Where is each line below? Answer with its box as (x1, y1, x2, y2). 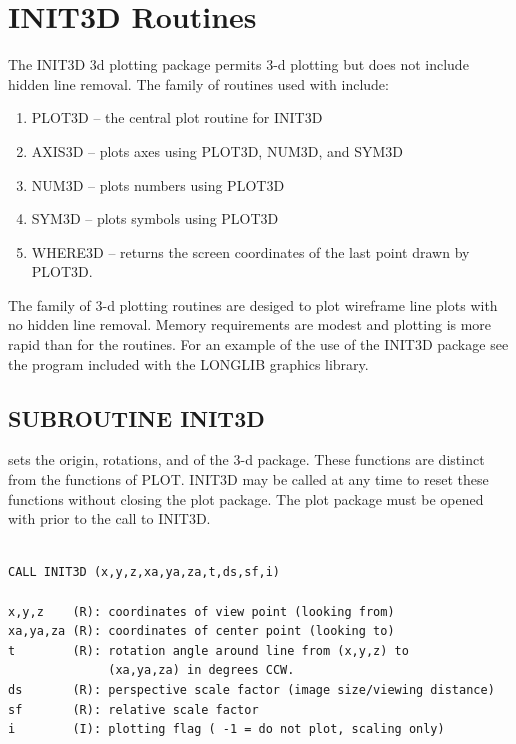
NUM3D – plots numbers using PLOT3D (31, 174, 285, 195)
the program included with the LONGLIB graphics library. (8, 353, 369, 374)
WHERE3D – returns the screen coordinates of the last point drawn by (31, 241, 470, 262)
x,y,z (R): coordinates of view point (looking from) (8, 604, 395, 619)
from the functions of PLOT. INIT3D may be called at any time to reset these (8, 469, 489, 490)
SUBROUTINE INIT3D (8, 402, 265, 433)
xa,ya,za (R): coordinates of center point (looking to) (8, 624, 395, 639)
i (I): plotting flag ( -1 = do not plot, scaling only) (8, 722, 445, 737)
